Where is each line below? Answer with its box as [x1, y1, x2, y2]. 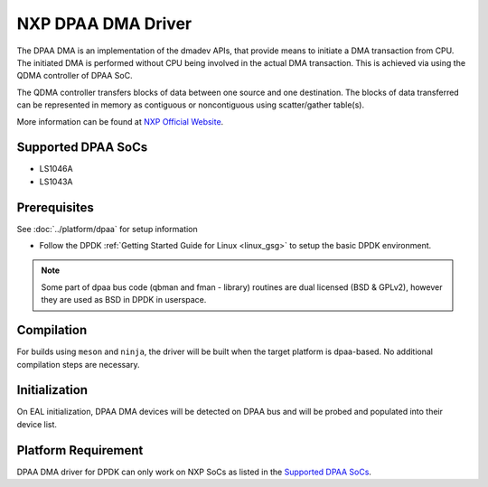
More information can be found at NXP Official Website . [16, 116, 224, 126]
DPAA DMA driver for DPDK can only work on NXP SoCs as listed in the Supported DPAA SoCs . [16, 466, 372, 477]
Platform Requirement [16, 443, 144, 458]
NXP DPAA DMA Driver [16, 14, 192, 33]
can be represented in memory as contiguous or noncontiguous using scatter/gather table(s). [16, 99, 365, 110]
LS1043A [39, 176, 73, 187]
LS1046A [39, 164, 73, 174]
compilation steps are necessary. [16, 359, 140, 370]
